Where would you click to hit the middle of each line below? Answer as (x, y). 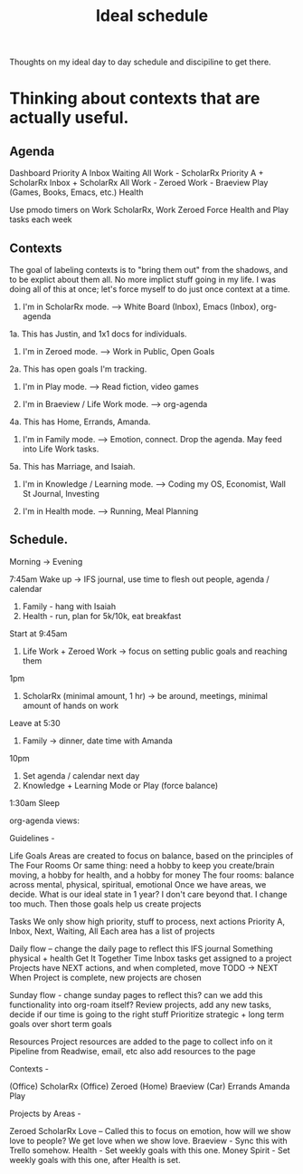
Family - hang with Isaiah (69, 606)
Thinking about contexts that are (135, 98)
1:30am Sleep (35, 802)
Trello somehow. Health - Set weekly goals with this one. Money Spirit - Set (150, 1150)
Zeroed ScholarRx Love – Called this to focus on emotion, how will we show (150, 1130)
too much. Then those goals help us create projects (105, 904)
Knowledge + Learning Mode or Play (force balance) (120, 785)
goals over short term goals (61, 1024)
